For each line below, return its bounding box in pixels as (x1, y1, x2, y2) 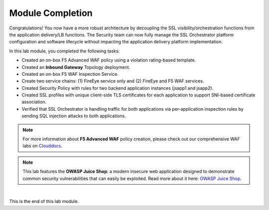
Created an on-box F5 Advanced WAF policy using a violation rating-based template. (21, 57, 196, 63)
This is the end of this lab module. (9, 199, 79, 205)
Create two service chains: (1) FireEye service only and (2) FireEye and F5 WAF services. (21, 78, 204, 84)
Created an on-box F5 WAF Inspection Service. (21, 71, 119, 77)
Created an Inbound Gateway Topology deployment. (21, 64, 131, 70)
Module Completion (9, 7, 93, 18)
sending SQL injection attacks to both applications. (21, 113, 127, 119)
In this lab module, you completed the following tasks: (9, 48, 120, 54)
